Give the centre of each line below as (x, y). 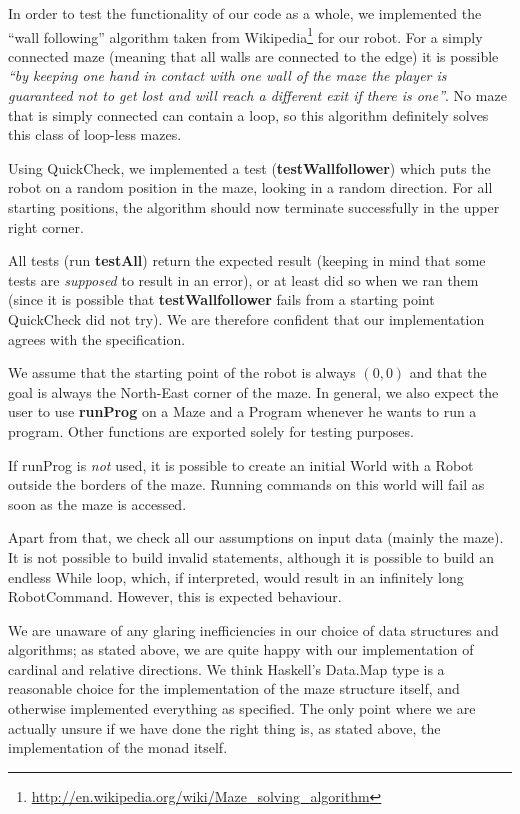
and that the (448, 372)
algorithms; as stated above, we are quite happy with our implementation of (241, 649)
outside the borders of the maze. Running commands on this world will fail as (246, 484)
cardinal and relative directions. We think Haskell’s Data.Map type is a (226, 668)
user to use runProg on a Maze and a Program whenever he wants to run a (242, 411)
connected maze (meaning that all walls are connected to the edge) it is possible (253, 55)
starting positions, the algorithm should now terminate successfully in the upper (254, 207)
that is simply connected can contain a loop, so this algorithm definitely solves (248, 114)
